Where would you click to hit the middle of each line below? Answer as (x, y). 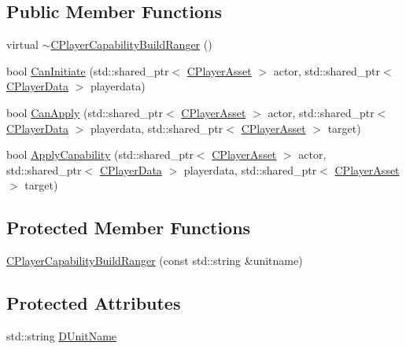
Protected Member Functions (129, 228)
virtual (22, 44)
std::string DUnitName (62, 335)
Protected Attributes (94, 303)
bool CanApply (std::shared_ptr (85, 112)
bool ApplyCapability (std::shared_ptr (100, 154)
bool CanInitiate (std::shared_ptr (88, 70)
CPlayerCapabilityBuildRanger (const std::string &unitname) (155, 261)
